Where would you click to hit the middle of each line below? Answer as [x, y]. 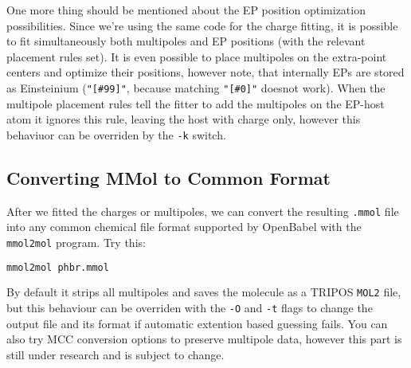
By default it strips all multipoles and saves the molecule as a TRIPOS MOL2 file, [204, 292]
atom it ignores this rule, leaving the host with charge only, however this [184, 119]
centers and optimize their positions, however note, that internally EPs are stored [205, 72]
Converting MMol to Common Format [168, 177]
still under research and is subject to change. [115, 354]
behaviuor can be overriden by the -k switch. [116, 134]
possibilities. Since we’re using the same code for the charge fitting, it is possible [202, 25]
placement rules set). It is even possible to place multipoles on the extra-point [197, 56]
